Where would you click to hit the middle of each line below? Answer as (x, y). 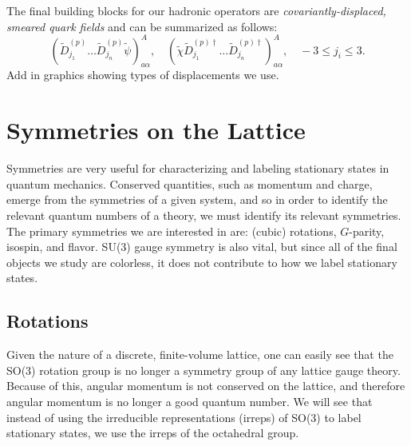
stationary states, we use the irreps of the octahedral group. (153, 433)
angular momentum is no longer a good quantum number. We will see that (190, 401)
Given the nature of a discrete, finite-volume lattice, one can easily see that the (200, 354)
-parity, (367, 231)
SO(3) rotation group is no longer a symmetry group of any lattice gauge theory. (204, 370)
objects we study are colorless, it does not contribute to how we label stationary (202, 262)
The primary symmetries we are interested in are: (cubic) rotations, (172, 231)
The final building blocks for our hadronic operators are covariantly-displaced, (196, 10)
